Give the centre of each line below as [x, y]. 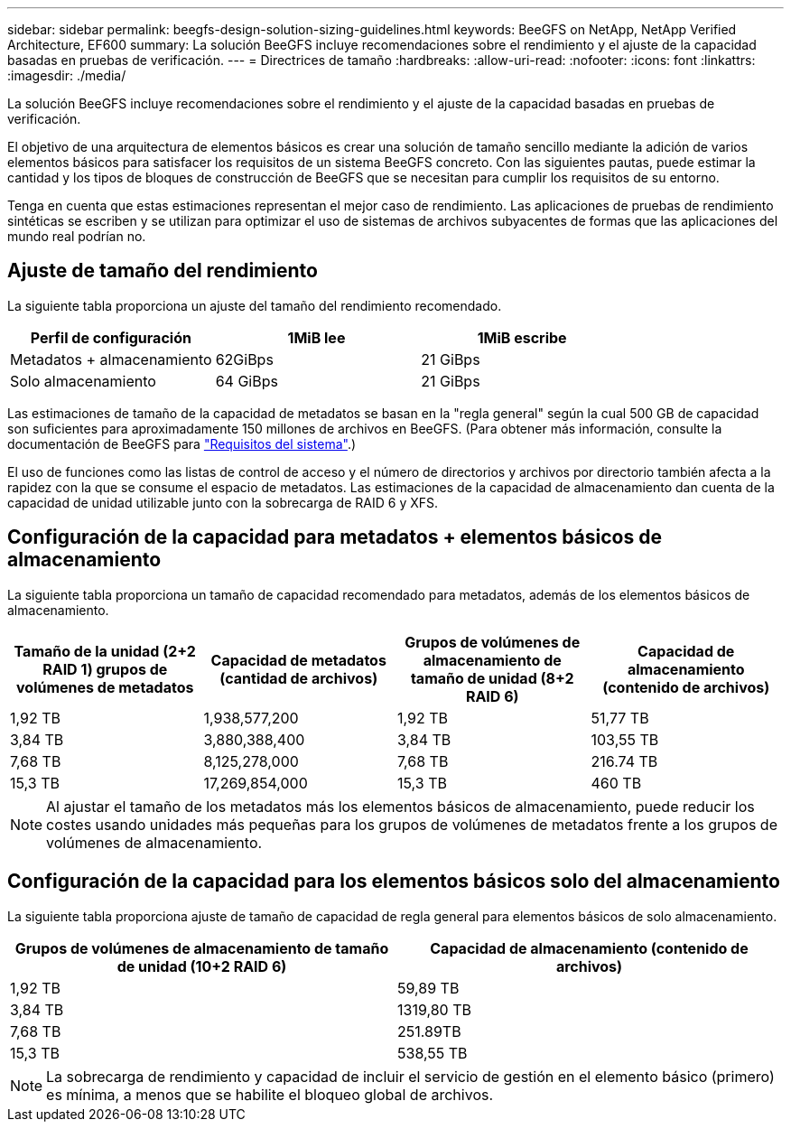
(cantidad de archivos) [299, 678]
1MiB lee [316, 337]
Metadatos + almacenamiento [111, 359]
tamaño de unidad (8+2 [492, 678]
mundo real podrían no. [77, 236]
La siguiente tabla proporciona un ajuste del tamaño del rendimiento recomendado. [255, 305]
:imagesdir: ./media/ [67, 75]
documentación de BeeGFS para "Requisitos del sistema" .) [182, 443]
